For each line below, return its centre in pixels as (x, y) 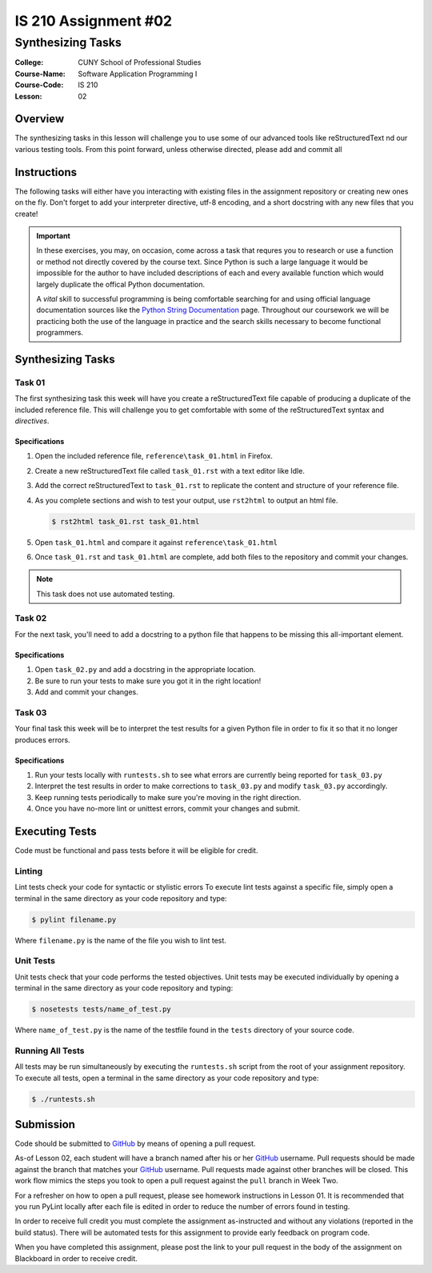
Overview (40, 119)
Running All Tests (50, 1051)
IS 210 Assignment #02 (93, 21)
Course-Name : (40, 74)
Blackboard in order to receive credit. (76, 1258)
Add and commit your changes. (87, 692)
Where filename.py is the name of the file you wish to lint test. (121, 940)
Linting (29, 871)
